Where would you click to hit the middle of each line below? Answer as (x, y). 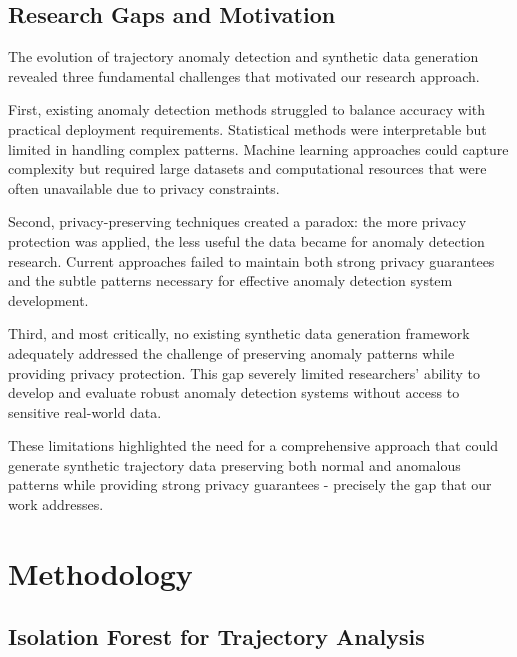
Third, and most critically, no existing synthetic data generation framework (239, 333)
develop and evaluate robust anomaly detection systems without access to (234, 392)
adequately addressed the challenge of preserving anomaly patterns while (231, 352)
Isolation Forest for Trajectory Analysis (216, 636)
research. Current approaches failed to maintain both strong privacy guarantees (251, 260)
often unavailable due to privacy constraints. (144, 187)
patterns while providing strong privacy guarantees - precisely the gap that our (250, 484)
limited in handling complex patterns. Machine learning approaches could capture (258, 148)
